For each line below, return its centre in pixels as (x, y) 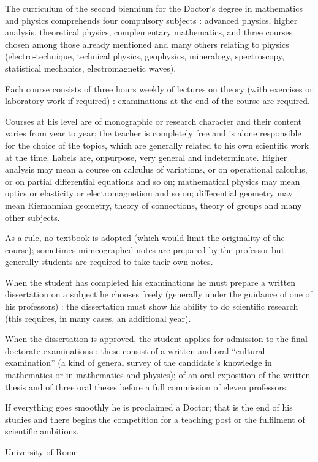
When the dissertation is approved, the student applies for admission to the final (156, 339)
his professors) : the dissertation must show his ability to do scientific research (152, 306)
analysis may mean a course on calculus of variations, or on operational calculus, (156, 169)
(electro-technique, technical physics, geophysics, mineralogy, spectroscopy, (145, 56)
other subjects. (32, 217)
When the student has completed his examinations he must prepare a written (150, 282)
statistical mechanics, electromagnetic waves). (91, 68)
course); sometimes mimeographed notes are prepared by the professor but (145, 249)
